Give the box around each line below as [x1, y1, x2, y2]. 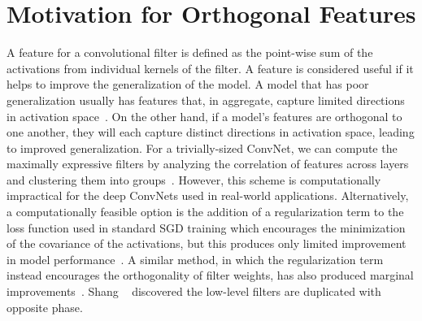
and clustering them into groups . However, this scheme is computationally [7, 171, 381, 188]
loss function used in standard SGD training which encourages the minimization [7, 219, 406, 236]
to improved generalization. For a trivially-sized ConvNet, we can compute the [7, 139, 398, 156]
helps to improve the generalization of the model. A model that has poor [7, 76, 369, 93]
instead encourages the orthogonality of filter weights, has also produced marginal [7, 267, 414, 284]
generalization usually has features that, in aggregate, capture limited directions [7, 91, 405, 108]
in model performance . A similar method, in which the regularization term [7, 250, 384, 267]
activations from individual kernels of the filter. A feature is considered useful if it [7, 59, 414, 76]
